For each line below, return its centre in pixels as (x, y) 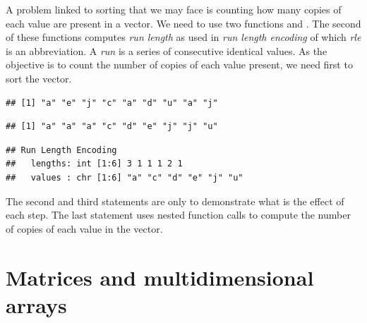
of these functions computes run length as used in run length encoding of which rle (183, 37)
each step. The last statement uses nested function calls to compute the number (178, 215)
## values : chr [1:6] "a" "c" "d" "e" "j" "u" (125, 177)
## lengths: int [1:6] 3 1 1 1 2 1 (94, 164)
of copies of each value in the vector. (84, 228)
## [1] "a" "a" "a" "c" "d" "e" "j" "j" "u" (112, 127)
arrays (36, 304)
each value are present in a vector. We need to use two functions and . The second (183, 23)
